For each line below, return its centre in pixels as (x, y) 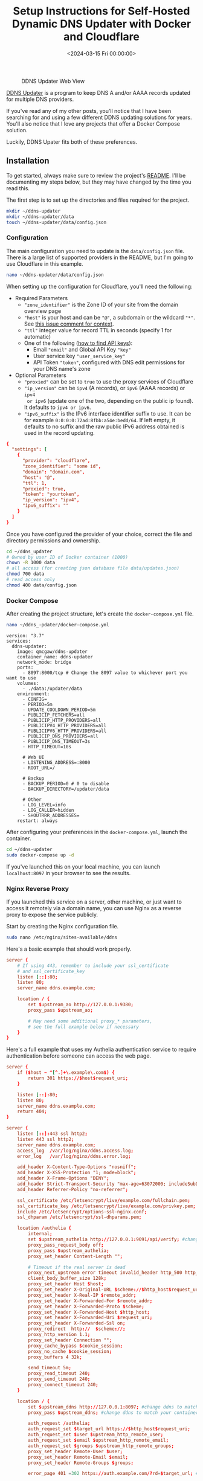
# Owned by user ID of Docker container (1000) (67, 557)
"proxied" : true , (44, 489)
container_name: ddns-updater (55, 657)
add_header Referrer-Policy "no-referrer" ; (73, 1189)
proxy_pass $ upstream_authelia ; (69, 1251)
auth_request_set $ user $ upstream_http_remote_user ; (96, 1435)
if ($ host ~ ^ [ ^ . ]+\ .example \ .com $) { (66, 1073)
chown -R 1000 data (31, 563)
